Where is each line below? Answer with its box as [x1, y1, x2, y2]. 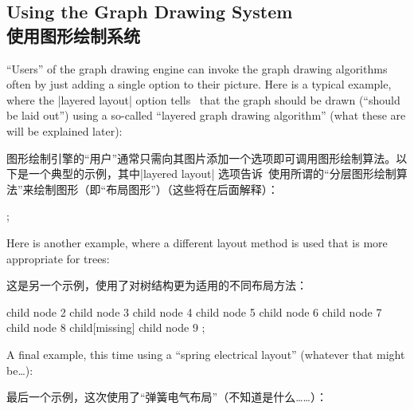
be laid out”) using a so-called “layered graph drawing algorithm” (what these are [6, 107, 406, 124]
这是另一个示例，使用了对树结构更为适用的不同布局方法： [6, 277, 307, 294]
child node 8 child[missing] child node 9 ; [6, 319, 205, 336]
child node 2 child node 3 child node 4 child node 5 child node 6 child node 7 [6, 303, 382, 320]
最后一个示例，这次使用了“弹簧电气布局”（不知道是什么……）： [6, 388, 327, 405]
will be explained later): [6, 122, 123, 139]
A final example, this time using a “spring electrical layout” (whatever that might [6, 345, 405, 362]
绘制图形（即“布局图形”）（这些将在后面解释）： [33, 180, 279, 197]
